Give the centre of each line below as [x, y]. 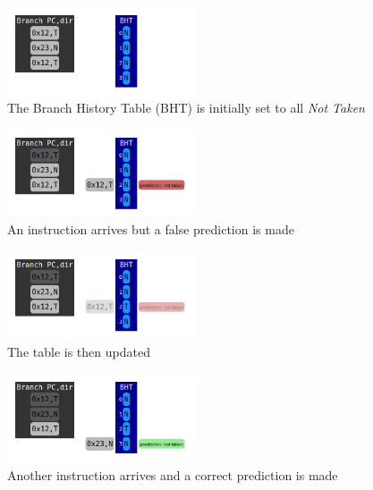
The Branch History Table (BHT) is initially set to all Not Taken [186, 108]
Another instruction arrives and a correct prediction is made [173, 475]
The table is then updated [79, 352]
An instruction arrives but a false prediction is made [151, 229]
